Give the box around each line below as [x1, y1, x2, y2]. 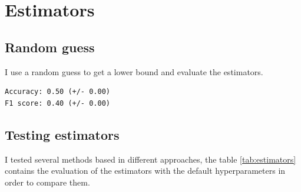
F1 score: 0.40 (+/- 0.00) [5, 99, 110, 107]
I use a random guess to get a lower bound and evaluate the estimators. [5, 65, 263, 78]
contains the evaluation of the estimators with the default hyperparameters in [5, 164, 286, 177]
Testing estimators [5, 125, 120, 143]
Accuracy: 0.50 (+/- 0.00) [5, 87, 110, 96]
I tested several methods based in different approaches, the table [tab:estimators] [5, 153, 296, 165]
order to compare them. [5, 176, 90, 188]
